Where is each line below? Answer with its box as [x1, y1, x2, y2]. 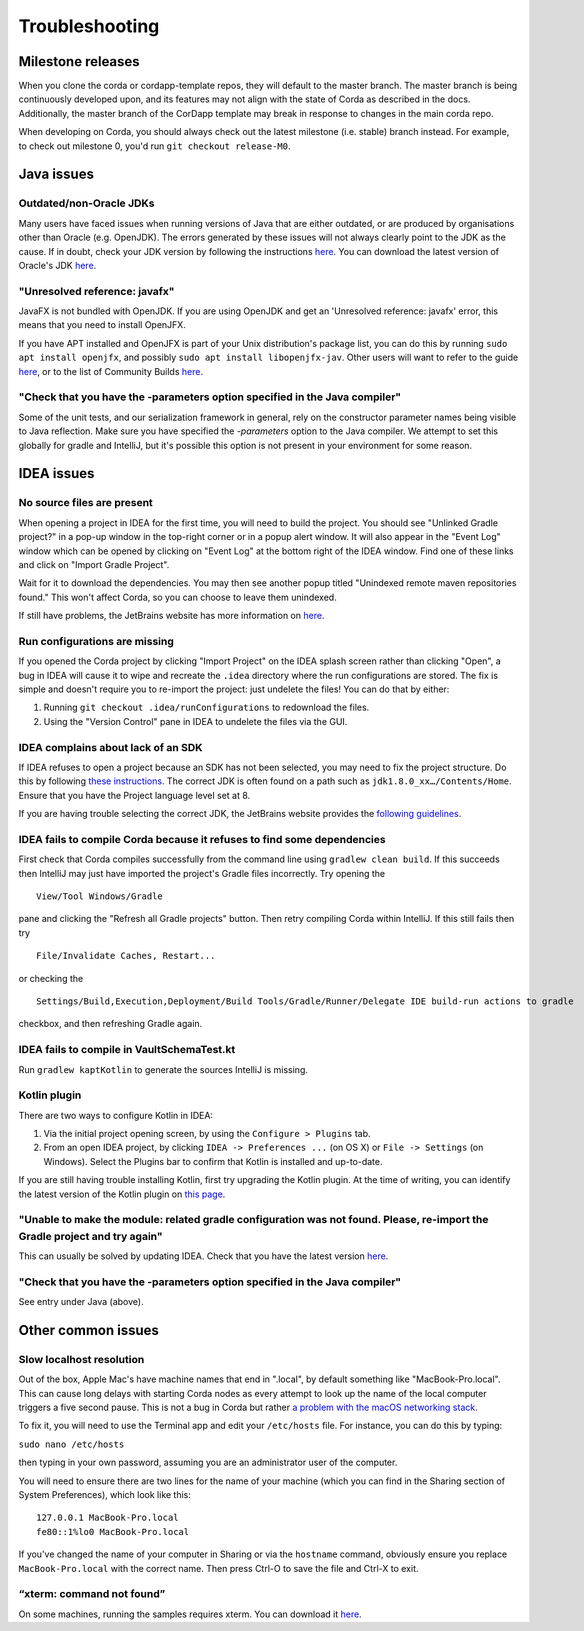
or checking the [18, 972, 84, 984]
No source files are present [18, 496, 154, 510]
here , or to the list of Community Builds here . [18, 365, 204, 377]
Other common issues [18, 1321, 160, 1339]
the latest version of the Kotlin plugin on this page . [18, 1188, 226, 1200]
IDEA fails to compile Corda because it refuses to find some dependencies [18, 832, 386, 846]
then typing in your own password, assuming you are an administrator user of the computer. [18, 1456, 398, 1469]
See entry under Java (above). [18, 1296, 144, 1308]
